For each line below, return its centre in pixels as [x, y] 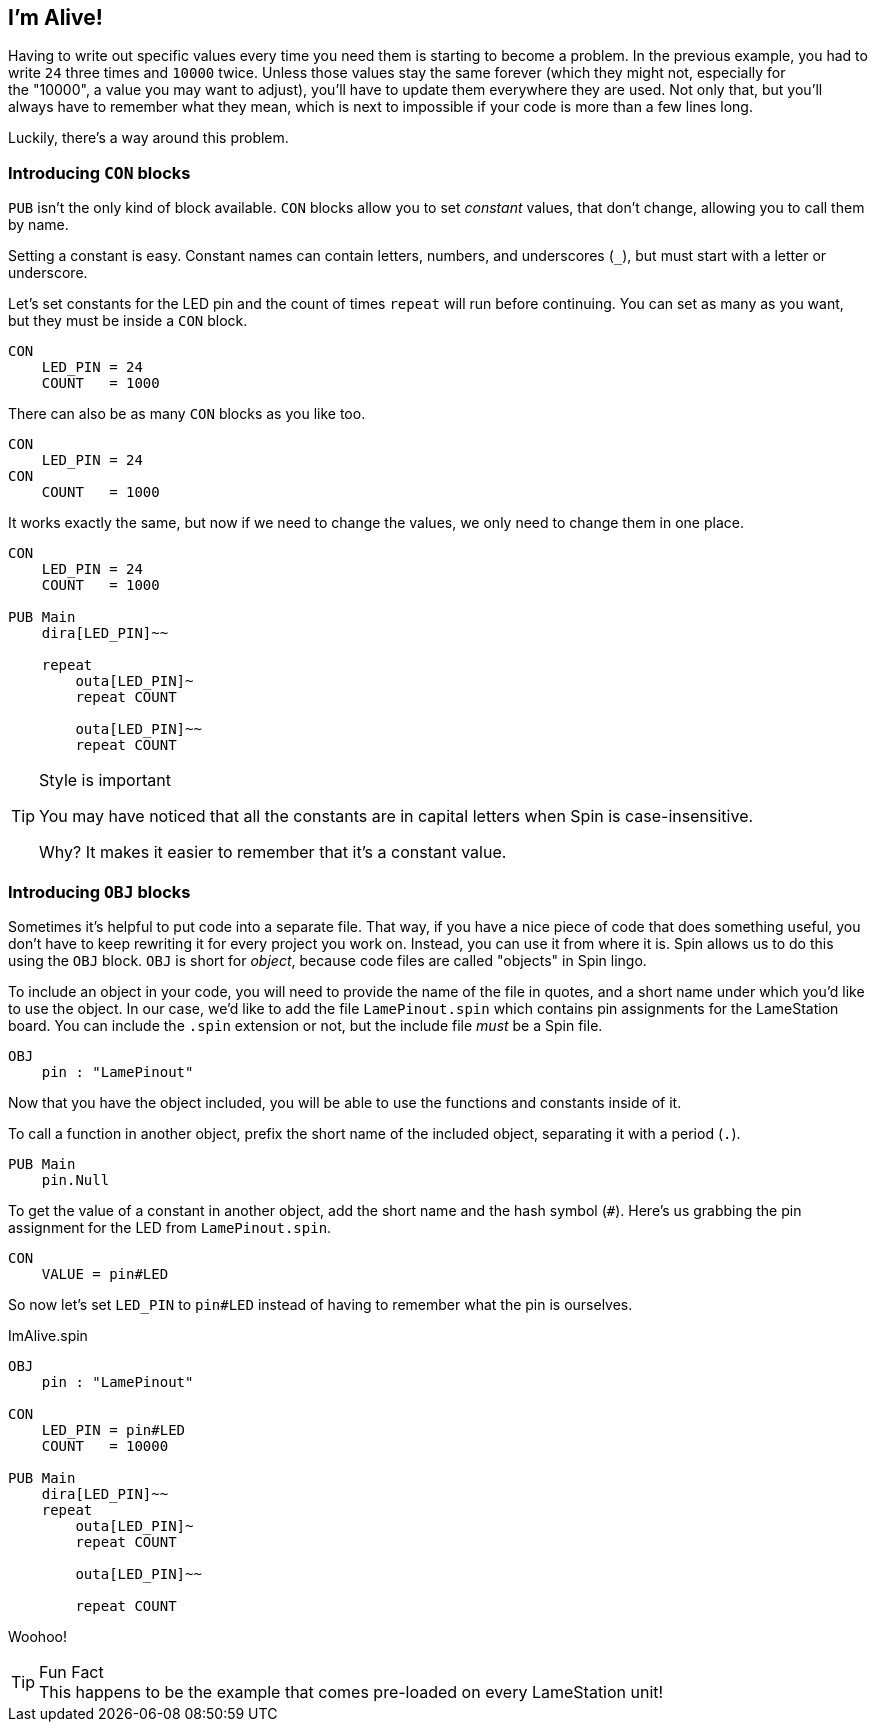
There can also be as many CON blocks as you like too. [187, 414]
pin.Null [75, 1179]
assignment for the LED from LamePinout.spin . [170, 1227]
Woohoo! [37, 1636]
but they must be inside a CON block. [128, 321]
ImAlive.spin [48, 1335]
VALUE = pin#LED [105, 1273]
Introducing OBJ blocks [99, 891]
